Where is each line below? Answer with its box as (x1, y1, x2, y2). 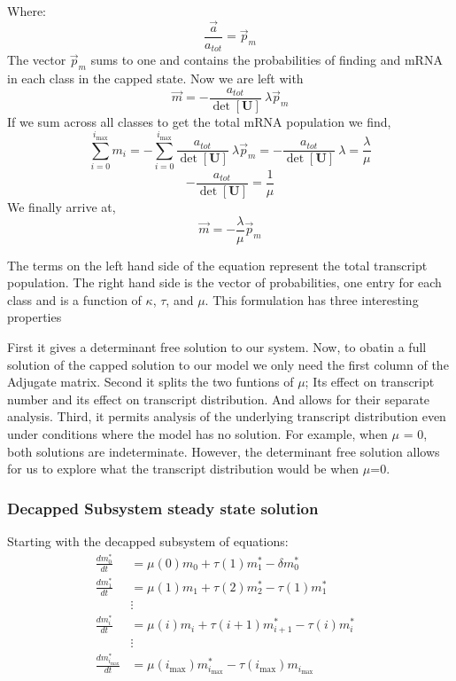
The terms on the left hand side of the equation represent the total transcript (7, 255, 428, 274)
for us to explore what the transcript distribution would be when (7, 459, 359, 478)
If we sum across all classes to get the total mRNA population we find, (7, 112, 391, 130)
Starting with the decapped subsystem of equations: (7, 531, 289, 550)
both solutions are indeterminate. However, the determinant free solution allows (7, 442, 440, 460)
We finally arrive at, (7, 197, 116, 215)
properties (7, 308, 62, 326)
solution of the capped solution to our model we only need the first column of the (7, 355, 449, 373)
